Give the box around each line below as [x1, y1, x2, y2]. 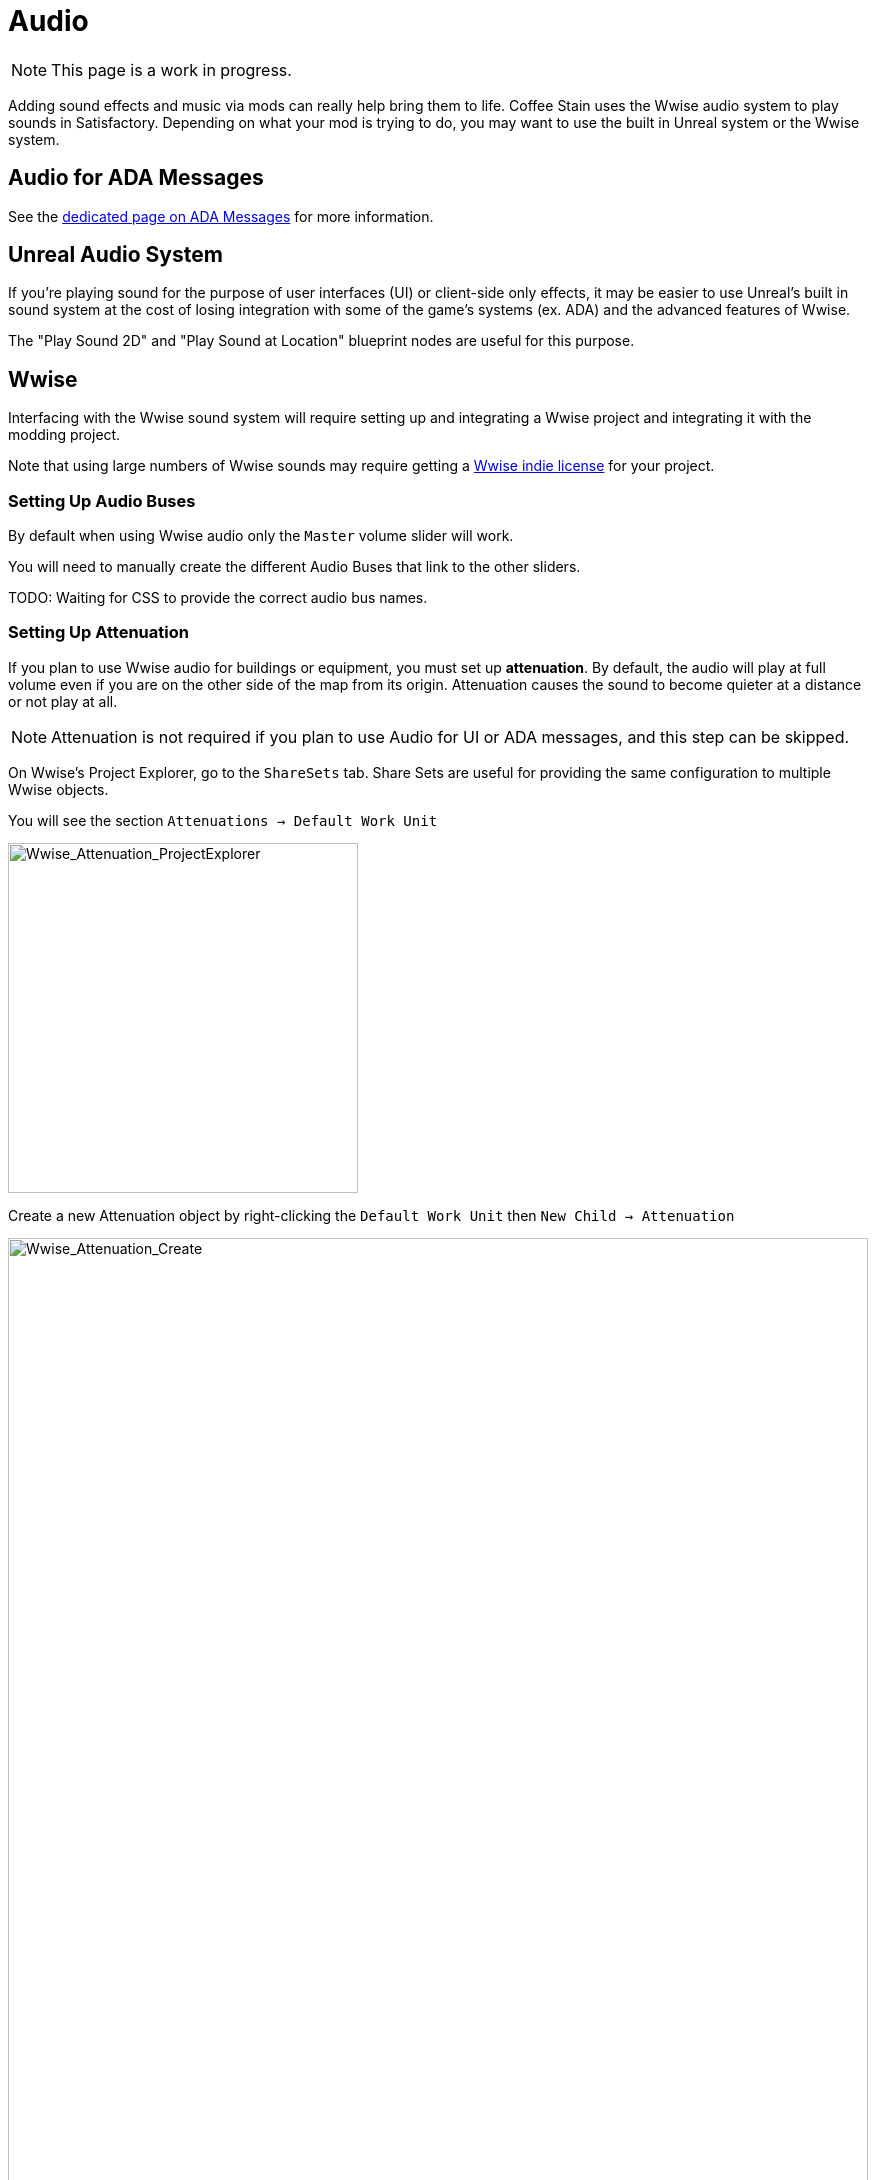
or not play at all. [8, 692, 118, 710]
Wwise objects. [8, 780, 109, 798]
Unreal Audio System [8, 242, 223, 268]
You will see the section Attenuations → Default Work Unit [8, 811, 438, 829]
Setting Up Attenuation [8, 622, 189, 643]
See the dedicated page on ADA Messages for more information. [8, 207, 434, 225]
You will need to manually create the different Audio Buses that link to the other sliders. [8, 558, 581, 576]
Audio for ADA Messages [8, 165, 264, 191]
